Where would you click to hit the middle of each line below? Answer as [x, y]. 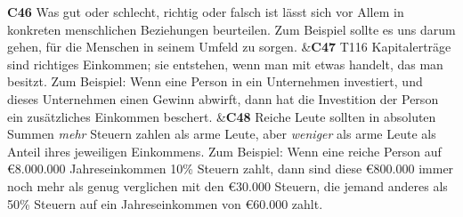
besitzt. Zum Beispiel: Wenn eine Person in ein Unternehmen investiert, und [215, 81]
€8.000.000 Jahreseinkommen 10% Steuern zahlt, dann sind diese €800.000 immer [231, 169]
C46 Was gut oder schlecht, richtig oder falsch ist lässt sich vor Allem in [206, 12]
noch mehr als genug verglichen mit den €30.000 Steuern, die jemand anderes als [227, 185]
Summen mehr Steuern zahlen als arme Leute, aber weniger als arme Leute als [222, 134]
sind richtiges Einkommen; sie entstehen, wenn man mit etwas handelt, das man [225, 64]
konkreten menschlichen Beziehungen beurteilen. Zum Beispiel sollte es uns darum [231, 29]
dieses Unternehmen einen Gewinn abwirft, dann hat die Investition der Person [223, 98]
